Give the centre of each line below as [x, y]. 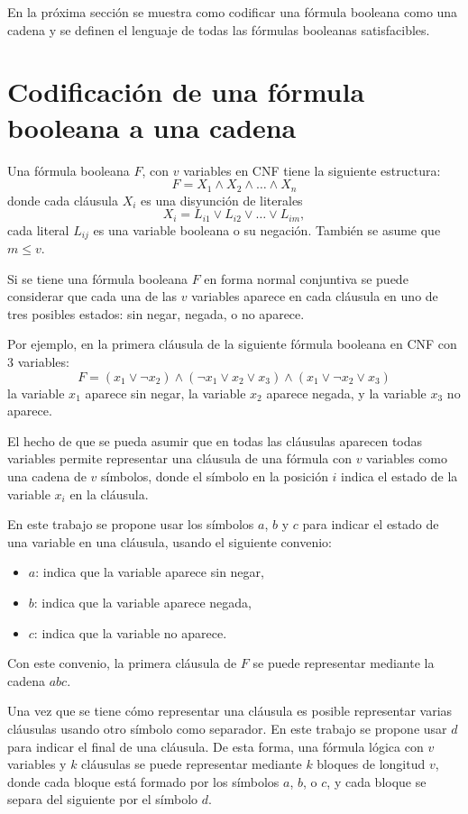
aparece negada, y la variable [346, 393]
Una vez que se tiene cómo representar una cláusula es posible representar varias [230, 711]
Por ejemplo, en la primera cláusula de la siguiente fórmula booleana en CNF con [232, 344]
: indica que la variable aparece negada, [143, 602]
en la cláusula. [109, 494]
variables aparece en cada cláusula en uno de [315, 296]
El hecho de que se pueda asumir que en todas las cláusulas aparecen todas [215, 440]
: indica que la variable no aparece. [130, 632]
